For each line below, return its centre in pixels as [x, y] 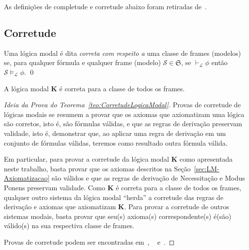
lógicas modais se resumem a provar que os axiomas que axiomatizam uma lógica [124, 114]
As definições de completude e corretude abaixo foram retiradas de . [105, 6]
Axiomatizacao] [27, 178]
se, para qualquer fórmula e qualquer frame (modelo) [82, 62]
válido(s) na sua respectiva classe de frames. [69, 225]
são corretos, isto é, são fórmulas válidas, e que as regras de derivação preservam [123, 124]
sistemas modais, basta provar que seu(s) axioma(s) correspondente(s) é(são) [118, 216]
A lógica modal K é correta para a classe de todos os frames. [94, 88]
